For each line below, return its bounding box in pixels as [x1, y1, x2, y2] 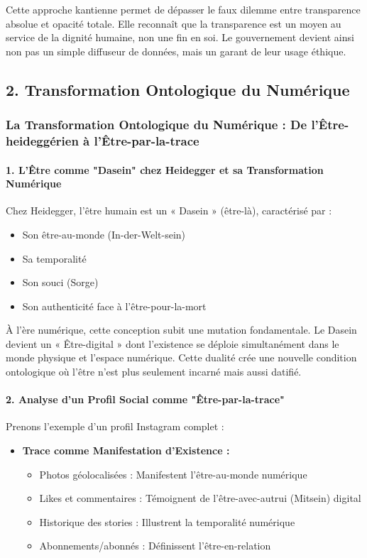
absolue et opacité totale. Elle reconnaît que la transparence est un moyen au [6, 16, 341, 31]
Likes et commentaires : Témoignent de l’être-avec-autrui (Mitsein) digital [39, 491, 361, 505]
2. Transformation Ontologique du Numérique [6, 78, 350, 100]
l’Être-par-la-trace [94, 132, 199, 149]
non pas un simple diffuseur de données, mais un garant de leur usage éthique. [6, 43, 346, 58]
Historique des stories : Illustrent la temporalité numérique [39, 514, 295, 529]
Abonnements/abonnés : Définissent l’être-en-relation [39, 538, 271, 553]
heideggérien [6, 132, 79, 149]
